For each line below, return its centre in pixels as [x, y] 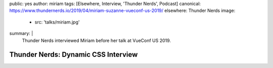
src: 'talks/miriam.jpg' [57, 22]
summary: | [21, 33]
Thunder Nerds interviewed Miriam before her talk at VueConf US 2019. [97, 40]
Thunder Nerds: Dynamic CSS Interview [74, 55]
